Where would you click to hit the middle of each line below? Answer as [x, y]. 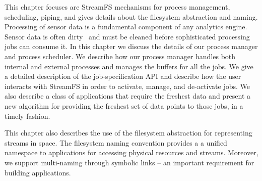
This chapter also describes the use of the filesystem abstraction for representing [128, 133]
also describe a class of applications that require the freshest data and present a [128, 96]
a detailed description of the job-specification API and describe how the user [123, 76]
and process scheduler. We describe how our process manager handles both [120, 56]
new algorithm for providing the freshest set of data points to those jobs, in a [124, 105]
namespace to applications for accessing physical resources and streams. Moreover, [132, 152]
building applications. [38, 172]
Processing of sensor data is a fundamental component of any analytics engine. [126, 27]
